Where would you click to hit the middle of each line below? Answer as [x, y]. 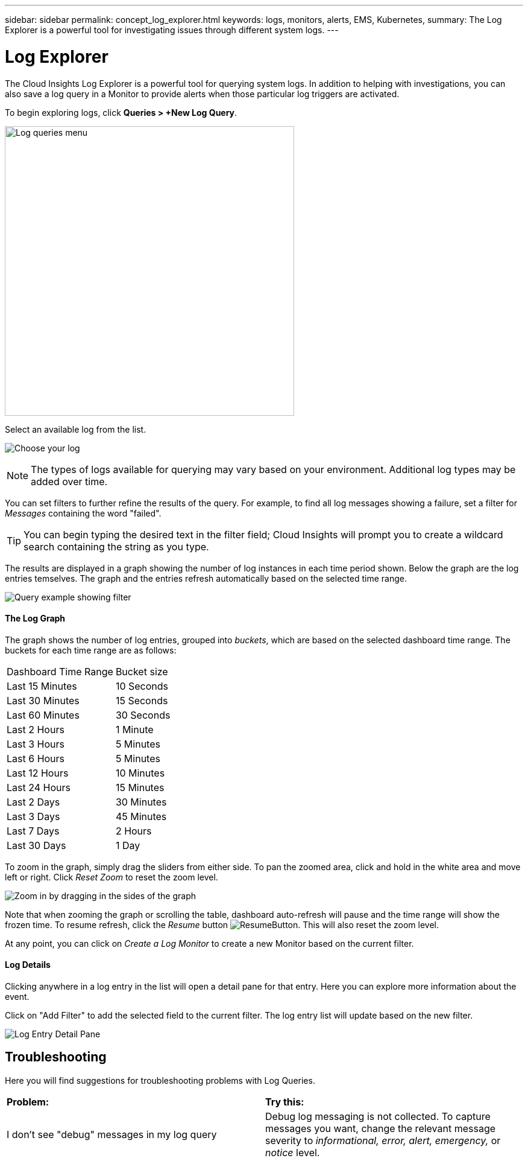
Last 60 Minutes [43, 715]
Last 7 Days [33, 831]
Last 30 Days [36, 845]
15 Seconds [142, 700]
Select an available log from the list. [76, 429]
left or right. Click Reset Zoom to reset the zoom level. [112, 877]
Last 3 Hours [36, 744]
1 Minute [134, 729]
